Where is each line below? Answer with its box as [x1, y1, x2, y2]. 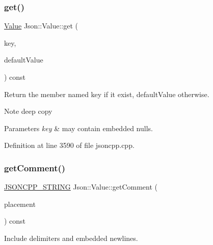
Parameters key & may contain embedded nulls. [4, 122, 153, 133]
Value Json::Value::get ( [4, 20, 78, 31]
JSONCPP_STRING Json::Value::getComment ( [4, 181, 158, 192]
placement [4, 198, 36, 209]
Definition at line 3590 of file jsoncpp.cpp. [4, 140, 135, 150]
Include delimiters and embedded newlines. [4, 232, 138, 243]
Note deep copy [4, 106, 52, 116]
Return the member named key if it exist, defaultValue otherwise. [4, 88, 209, 99]
